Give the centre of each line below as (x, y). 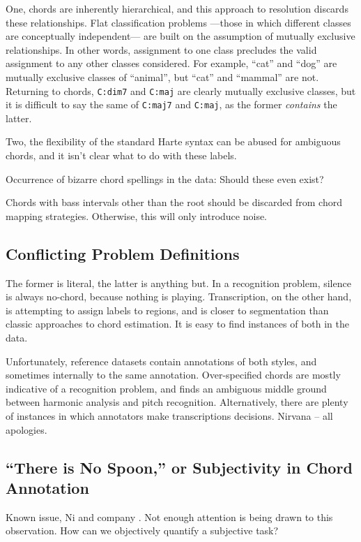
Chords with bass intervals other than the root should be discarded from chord (174, 202)
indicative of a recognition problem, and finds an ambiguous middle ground (166, 388)
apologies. (26, 429)
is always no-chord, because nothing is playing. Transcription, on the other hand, (179, 296)
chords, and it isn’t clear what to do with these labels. (121, 155)
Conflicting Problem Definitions (123, 253)
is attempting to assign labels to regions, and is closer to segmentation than (167, 310)
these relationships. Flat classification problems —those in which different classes (178, 22)
